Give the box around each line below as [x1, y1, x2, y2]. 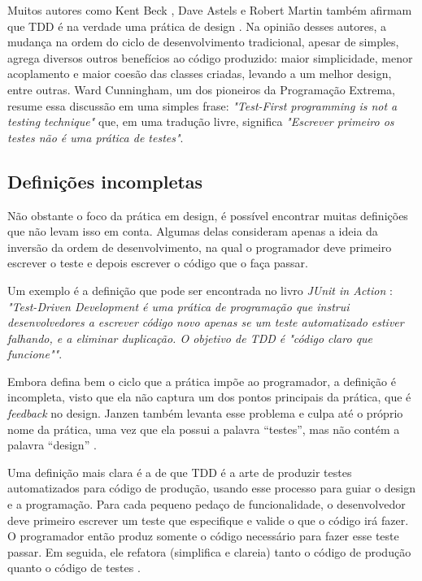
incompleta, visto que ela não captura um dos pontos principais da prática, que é [7, 388, 411, 405]
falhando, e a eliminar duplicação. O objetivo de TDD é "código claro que [7, 329, 373, 346]
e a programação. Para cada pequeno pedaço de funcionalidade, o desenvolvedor [7, 496, 406, 513]
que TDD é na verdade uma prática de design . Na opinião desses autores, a [7, 17, 386, 34]
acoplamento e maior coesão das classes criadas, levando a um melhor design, [7, 65, 392, 82]
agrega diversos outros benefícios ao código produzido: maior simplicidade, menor [7, 49, 413, 66]
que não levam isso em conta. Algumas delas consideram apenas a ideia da [7, 223, 378, 240]
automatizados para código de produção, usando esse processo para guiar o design [7, 479, 416, 496]
